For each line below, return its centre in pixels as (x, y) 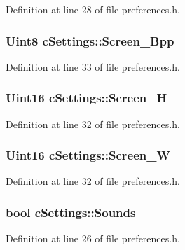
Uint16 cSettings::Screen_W (88, 155)
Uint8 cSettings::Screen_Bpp (90, 40)
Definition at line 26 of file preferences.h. (93, 238)
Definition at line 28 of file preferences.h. (93, 9)
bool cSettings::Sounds (71, 212)
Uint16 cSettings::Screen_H (87, 98)
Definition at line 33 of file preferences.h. (93, 66)
